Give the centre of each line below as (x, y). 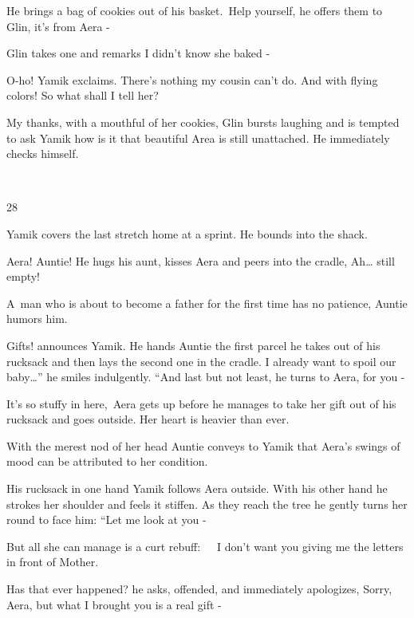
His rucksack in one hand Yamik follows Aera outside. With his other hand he (197, 488)
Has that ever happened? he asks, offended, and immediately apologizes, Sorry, (199, 589)
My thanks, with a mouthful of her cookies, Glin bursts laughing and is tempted (203, 122)
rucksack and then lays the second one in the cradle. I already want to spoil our (201, 361)
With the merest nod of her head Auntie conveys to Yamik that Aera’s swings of (203, 445)
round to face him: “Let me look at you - (106, 520)
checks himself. (43, 154)
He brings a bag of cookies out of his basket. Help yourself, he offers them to (195, 10)
